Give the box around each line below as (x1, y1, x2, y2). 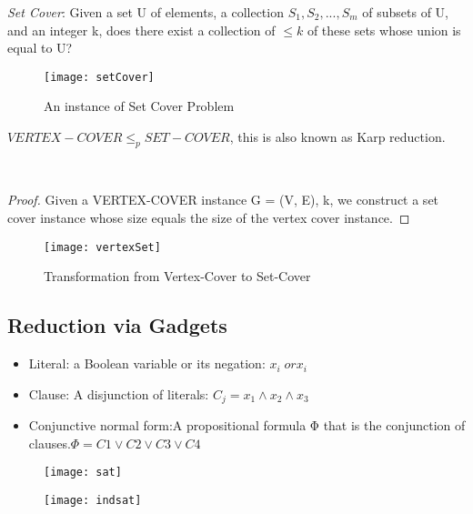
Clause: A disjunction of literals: (28, 384, 209, 403)
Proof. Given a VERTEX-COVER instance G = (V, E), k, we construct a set (7, 190, 439, 209)
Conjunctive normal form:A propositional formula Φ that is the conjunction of (28, 416, 466, 435)
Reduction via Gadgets (7, 311, 227, 339)
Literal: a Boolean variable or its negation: (28, 354, 266, 373)
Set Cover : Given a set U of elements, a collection (7, 3, 284, 21)
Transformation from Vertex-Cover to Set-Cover (44, 267, 311, 286)
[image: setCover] (44, 70, 155, 84)
